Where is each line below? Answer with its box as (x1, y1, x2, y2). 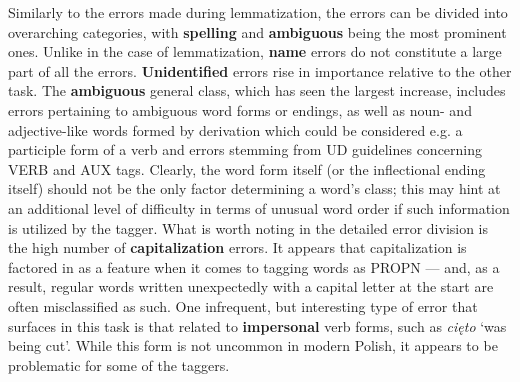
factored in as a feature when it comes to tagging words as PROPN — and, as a (8, 256, 500, 277)
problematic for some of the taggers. (8, 354, 230, 375)
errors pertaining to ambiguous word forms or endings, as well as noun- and (8, 99, 472, 120)
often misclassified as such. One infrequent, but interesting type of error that (8, 295, 478, 316)
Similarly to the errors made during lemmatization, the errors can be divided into (8, 2, 508, 22)
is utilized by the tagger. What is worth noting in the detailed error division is (8, 217, 489, 238)
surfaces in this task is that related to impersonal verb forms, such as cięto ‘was (8, 315, 507, 336)
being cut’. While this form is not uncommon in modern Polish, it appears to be (8, 335, 498, 356)
